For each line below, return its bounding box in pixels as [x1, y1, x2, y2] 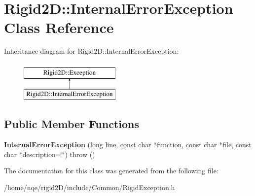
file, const [222, 139, 252, 150]
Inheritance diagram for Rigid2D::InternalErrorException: [4, 46, 179, 56]
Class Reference [4, 17, 114, 37]
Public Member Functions [4, 116, 139, 131]
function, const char [157, 139, 217, 150]
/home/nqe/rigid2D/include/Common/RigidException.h [4, 182, 175, 193]
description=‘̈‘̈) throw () [22, 149, 95, 159]
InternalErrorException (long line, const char [4, 139, 151, 150]
